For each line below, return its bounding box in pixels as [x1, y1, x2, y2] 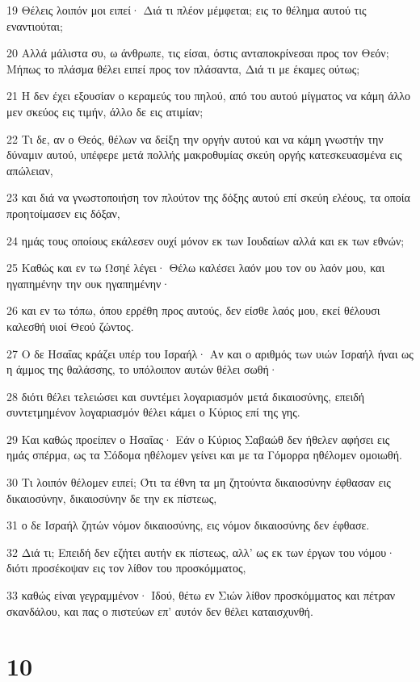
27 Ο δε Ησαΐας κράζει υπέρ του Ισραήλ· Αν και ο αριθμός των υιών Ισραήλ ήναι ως [6, 345, 414, 362]
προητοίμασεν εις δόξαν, [6, 204, 120, 221]
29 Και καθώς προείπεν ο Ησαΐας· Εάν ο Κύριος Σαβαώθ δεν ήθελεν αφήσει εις [6, 430, 390, 447]
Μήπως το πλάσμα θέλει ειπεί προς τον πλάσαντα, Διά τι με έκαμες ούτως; [6, 60, 360, 77]
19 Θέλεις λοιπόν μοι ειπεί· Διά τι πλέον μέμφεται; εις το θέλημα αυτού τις [6, 2, 367, 18]
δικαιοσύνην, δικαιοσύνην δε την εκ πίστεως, [6, 489, 217, 506]
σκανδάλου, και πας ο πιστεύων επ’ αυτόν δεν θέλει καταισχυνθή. [6, 602, 313, 619]
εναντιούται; [6, 17, 63, 34]
